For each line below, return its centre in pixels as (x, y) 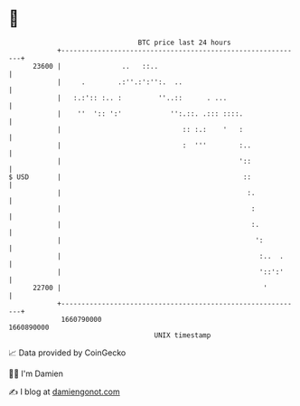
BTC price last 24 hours (184, 42)
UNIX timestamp (183, 335)
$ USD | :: (130, 177)
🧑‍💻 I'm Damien (36, 373)
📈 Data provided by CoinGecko (67, 353)
